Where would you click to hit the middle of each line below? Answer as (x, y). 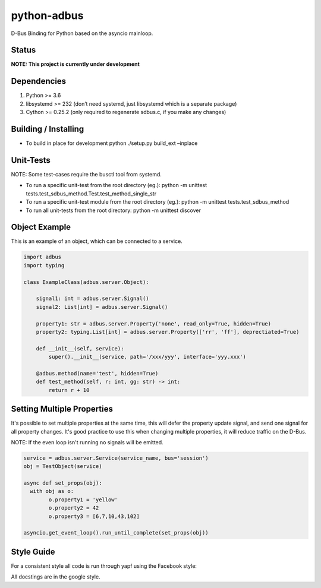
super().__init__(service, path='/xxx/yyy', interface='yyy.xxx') (147, 357)
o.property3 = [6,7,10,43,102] (94, 516)
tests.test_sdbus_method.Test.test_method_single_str (91, 194)
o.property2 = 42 (74, 508)
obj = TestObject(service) (63, 467)
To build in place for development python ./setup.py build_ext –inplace (112, 143)
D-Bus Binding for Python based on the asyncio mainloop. (82, 33)
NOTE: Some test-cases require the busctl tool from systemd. (86, 174)
